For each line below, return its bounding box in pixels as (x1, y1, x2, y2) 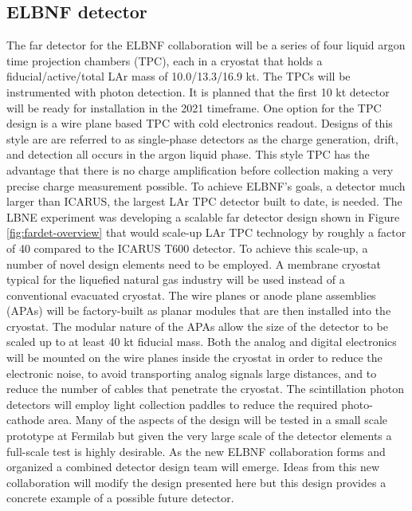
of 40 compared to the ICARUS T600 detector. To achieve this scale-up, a (6, 239, 368, 256)
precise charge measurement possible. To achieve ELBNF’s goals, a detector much (6, 177, 406, 194)
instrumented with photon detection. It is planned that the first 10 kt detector (6, 83, 390, 100)
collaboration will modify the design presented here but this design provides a (6, 474, 386, 490)
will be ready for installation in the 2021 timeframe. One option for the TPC (6, 99, 382, 116)
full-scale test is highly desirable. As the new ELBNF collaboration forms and (6, 442, 386, 459)
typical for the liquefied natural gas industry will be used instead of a (6, 271, 345, 288)
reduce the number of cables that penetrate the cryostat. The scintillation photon (6, 380, 404, 397)
